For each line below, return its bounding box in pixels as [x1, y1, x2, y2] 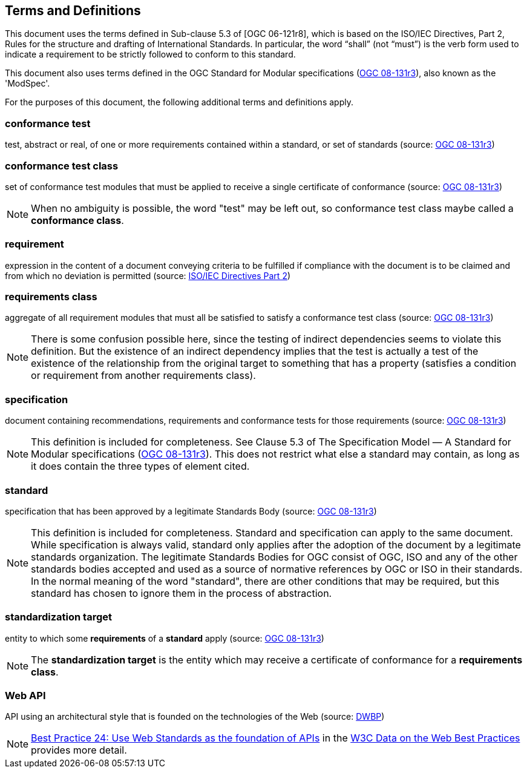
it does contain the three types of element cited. [31, 460, 250, 473]
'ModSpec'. [5, 78, 50, 89]
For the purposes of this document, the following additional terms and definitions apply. [5, 97, 353, 108]
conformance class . [31, 214, 124, 226]
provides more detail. [31, 744, 127, 757]
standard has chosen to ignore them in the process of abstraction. [31, 587, 332, 599]
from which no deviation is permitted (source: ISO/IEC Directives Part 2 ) [5, 270, 291, 281]
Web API [5, 689, 46, 702]
